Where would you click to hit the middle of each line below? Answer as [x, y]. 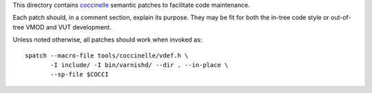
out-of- [341, 18]
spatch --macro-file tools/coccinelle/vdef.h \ [107, 55]
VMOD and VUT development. [68, 27]
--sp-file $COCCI [80, 75]
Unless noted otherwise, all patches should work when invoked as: [107, 40]
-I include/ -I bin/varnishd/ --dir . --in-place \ [139, 65]
